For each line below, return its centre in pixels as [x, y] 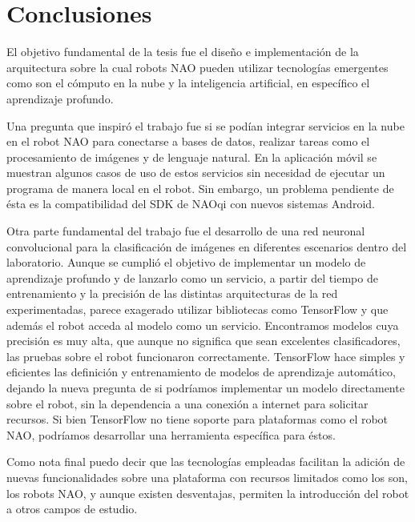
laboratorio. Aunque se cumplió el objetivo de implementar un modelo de [186, 262]
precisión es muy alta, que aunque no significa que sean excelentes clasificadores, [203, 341]
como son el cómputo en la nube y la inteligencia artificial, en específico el [188, 83]
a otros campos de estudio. [72, 509]
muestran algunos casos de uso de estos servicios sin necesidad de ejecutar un [196, 173]
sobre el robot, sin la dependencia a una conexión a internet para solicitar [187, 403]
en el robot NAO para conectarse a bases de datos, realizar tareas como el [188, 141]
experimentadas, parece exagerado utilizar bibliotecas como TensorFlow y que [197, 309]
